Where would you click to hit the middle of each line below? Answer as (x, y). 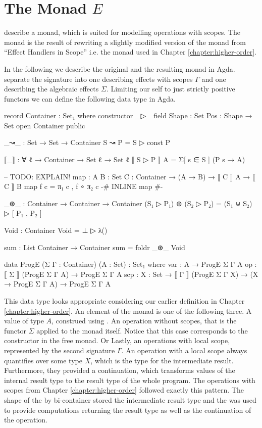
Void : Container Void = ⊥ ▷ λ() (56, 230)
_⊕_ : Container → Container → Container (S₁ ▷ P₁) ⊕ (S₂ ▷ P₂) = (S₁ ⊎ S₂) (128, 203)
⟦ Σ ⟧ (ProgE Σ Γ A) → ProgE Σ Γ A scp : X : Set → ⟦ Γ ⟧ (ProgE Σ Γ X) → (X (131, 274)
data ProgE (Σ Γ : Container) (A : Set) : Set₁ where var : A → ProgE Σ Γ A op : (130, 264)
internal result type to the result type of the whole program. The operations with (130, 380)
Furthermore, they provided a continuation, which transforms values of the (120, 370)
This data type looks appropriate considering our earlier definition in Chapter (124, 301)
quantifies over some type (43, 360)
